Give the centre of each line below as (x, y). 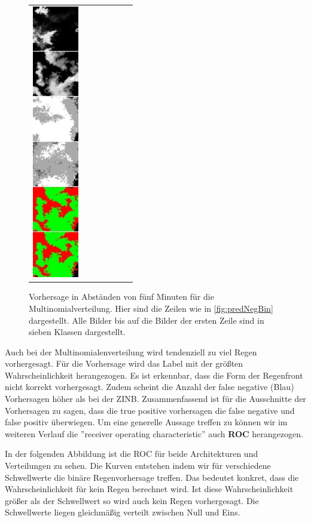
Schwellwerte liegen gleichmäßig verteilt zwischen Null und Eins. (123, 512)
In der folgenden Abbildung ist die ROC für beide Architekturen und (132, 454)
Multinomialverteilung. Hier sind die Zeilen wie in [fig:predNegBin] (151, 308)
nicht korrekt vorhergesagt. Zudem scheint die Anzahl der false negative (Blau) (150, 387)
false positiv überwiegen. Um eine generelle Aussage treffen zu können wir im (146, 422)
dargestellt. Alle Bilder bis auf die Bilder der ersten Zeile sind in (147, 320)
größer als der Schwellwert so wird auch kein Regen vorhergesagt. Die (132, 500)
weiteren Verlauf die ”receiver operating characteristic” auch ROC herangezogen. (154, 433)
